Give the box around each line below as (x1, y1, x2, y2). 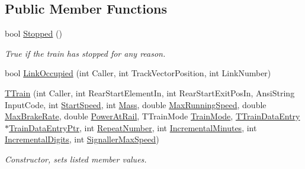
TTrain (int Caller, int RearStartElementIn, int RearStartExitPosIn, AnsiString (5, 86, 295, 99)
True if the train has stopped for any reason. (5, 47, 166, 59)
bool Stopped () (5, 27, 62, 40)
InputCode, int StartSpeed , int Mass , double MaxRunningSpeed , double (5, 98, 267, 110)
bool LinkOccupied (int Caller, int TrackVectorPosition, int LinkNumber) (5, 67, 271, 79)
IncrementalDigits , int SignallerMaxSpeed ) (5, 133, 159, 145)
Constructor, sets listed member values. (5, 152, 147, 165)
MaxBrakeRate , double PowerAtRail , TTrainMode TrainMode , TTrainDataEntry (5, 110, 300, 122)
